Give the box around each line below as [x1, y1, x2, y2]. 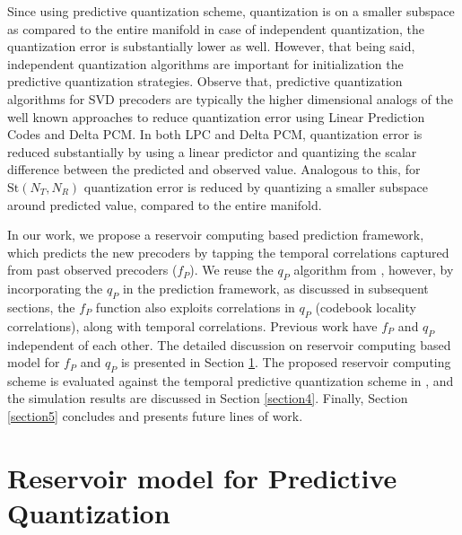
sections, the [7, 297, 75, 316]
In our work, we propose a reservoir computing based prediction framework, [7, 225, 424, 244]
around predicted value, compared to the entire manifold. [7, 195, 322, 214]
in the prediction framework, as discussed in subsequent [122, 279, 429, 298]
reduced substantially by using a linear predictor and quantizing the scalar [7, 142, 417, 161]
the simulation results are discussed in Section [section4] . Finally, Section [7, 389, 408, 408]
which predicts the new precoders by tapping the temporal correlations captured [7, 242, 449, 261]
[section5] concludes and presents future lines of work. [7, 407, 303, 425]
